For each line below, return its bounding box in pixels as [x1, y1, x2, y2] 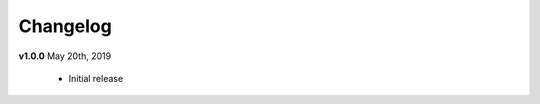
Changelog [18, 15, 112, 37]
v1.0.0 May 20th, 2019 [18, 50, 112, 62]
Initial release [68, 72, 124, 84]
